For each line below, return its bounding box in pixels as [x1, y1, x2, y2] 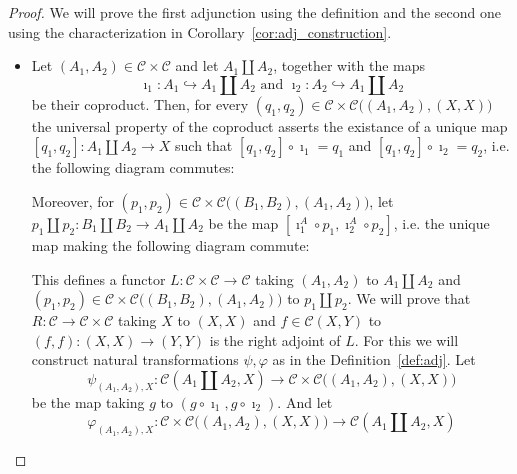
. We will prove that [347, 288, 471, 309]
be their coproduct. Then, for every [31, 93, 249, 114]
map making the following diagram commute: [31, 234, 310, 255]
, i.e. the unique [393, 212, 490, 233]
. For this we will [354, 329, 459, 350]
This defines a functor [31, 268, 166, 289]
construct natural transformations [31, 349, 239, 370]
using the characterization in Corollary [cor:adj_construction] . [8, 21, 392, 42]
